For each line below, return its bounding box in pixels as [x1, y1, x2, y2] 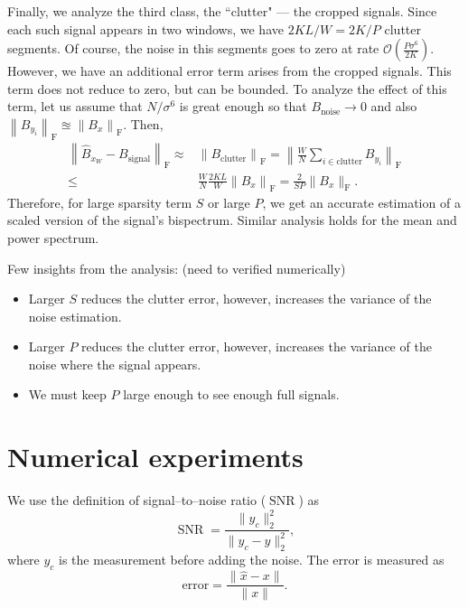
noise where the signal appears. [28, 354, 201, 373]
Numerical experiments [7, 438, 304, 475]
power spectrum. [7, 228, 99, 247]
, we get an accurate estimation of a [262, 192, 461, 211]
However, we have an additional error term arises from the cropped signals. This [7, 61, 452, 80]
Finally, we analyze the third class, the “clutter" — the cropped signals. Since [7, 2, 437, 20]
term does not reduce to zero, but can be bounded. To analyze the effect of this [7, 79, 447, 98]
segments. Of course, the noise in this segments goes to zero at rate [7, 39, 379, 58]
